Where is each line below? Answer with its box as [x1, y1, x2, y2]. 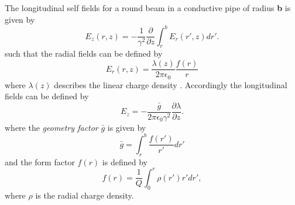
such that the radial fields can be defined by [5, 47, 163, 60]
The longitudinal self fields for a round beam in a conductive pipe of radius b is [5, 2, 291, 13]
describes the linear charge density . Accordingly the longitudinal [54, 78, 287, 91]
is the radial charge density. [35, 189, 134, 201]
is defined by [102, 155, 147, 168]
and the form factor [5, 155, 75, 168]
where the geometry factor [5, 121, 98, 133]
